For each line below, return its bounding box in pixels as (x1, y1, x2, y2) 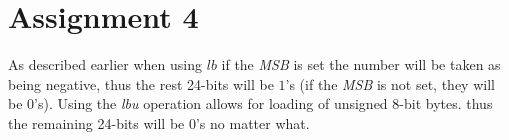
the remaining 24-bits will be (8, 112, 185, 133)
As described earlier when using (8, 54, 203, 75)
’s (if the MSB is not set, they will (285, 73, 495, 94)
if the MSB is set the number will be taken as (221, 54, 501, 75)
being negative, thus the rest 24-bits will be (8, 73, 274, 94)
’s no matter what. (195, 112, 310, 133)
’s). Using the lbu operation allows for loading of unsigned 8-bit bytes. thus (34, 93, 493, 114)
